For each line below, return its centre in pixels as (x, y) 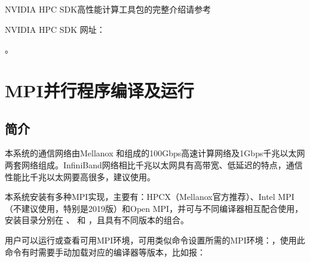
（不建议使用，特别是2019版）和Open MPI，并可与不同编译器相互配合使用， (154, 208)
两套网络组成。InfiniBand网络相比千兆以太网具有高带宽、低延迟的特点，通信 (154, 164)
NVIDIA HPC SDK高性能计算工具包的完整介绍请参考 (108, 9)
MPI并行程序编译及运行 (99, 90)
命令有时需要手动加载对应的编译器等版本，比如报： (105, 252)
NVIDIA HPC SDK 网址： (55, 29)
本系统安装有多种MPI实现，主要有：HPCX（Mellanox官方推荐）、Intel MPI (150, 197)
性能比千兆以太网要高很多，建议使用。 (80, 176)
